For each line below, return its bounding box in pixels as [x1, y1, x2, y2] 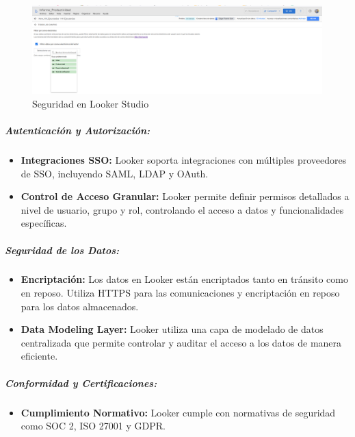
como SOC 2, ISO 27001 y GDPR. [21, 419, 166, 433]
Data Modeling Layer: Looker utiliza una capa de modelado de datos [21, 322, 324, 336]
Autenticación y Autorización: [5, 123, 150, 137]
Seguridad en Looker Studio [32, 96, 149, 110]
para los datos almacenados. [21, 299, 139, 313]
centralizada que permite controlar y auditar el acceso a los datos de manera [21, 335, 342, 349]
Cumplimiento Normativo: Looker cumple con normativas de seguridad [21, 405, 336, 419]
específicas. [21, 216, 67, 230]
